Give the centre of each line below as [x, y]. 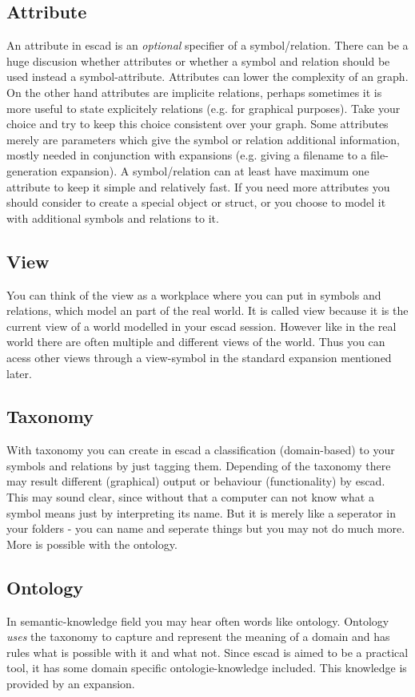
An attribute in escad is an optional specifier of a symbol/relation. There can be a [207, 45]
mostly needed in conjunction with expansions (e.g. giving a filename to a [187, 155]
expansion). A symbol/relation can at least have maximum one [215, 170]
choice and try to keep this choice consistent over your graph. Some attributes [198, 124]
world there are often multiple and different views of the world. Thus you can [196, 342]
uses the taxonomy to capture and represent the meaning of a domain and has [198, 637]
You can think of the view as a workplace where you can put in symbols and [194, 294]
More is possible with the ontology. [92, 544]
